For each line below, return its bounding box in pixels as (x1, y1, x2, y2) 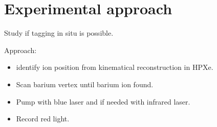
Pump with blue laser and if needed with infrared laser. (16, 96, 190, 107)
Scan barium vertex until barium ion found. (16, 79, 154, 89)
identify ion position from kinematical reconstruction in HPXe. (16, 62, 213, 72)
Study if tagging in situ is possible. (4, 28, 114, 38)
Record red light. (16, 113, 70, 124)
